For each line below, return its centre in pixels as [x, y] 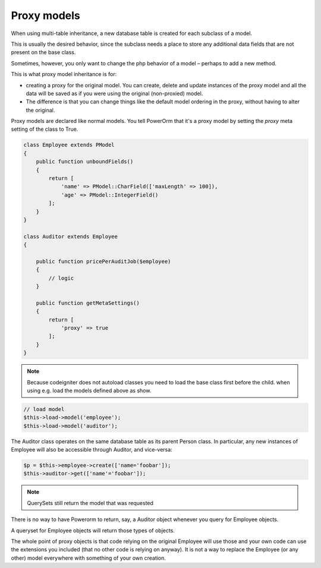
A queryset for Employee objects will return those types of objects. [93, 530]
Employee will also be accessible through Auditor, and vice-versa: [92, 450]
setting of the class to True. [45, 129]
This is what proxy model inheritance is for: [64, 74]
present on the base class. [43, 52]
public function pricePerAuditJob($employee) [103, 261]
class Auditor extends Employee [71, 236]
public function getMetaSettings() [88, 303]
